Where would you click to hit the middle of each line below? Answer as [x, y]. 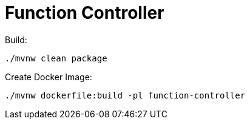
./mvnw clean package [56, 58]
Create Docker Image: [49, 77]
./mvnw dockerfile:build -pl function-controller [125, 95]
